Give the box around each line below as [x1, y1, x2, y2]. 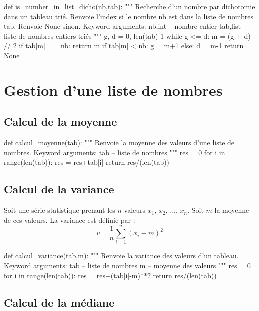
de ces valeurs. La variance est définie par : [4, 214, 135, 225]
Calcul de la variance [4, 181, 114, 197]
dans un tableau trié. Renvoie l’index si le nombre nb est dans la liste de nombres [4, 11, 253, 21]
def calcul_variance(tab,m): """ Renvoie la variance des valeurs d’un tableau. [4, 250, 239, 261]
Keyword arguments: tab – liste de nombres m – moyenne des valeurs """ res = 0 [4, 260, 251, 271]
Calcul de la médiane [4, 294, 115, 310]
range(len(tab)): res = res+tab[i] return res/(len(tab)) [4, 157, 170, 167]
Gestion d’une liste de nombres [4, 79, 223, 100]
